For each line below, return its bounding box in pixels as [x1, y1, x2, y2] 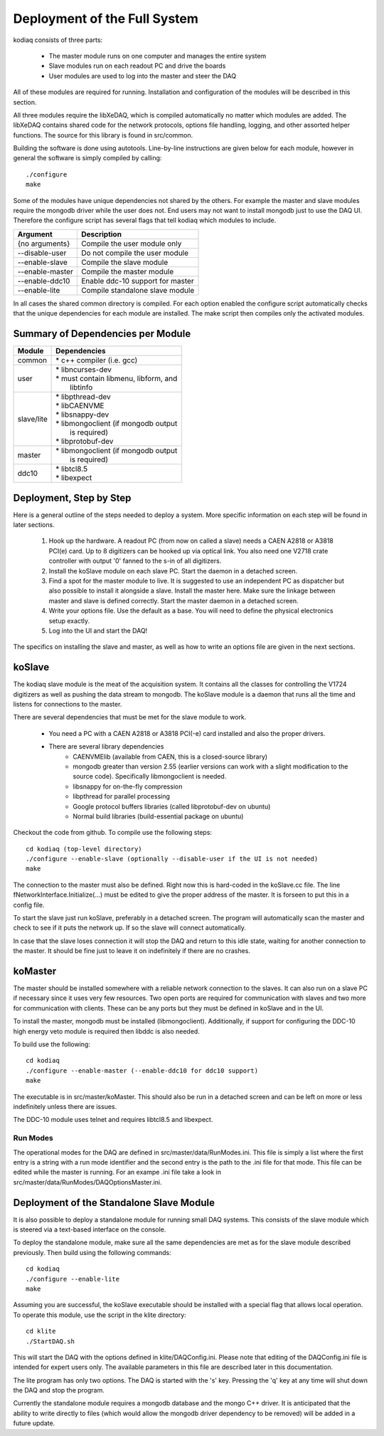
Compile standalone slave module [80, 285, 195, 295]
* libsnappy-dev [55, 410, 110, 420]
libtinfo [70, 383, 93, 392]
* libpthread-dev [55, 392, 111, 402]
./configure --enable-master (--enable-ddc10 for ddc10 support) [26, 1066, 259, 1075]
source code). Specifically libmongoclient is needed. [73, 772, 227, 781]
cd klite [26, 1327, 56, 1336]
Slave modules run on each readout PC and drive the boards [48, 61, 226, 71]
